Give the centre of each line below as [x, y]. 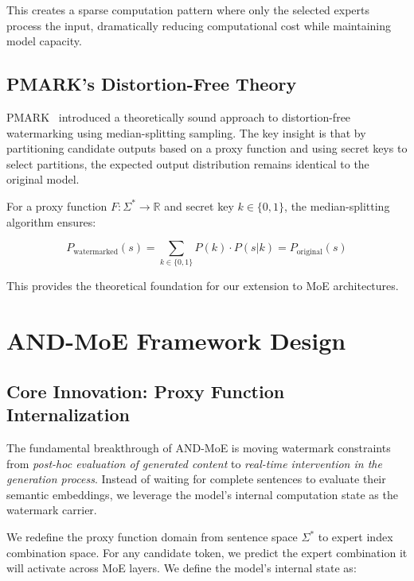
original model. [43, 179]
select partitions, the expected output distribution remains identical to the [188, 163]
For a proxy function [57, 205]
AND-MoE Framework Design [176, 341]
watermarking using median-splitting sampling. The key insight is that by [186, 132]
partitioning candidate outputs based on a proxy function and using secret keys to [207, 148]
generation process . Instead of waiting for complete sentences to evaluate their [196, 479]
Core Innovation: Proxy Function [146, 391]
